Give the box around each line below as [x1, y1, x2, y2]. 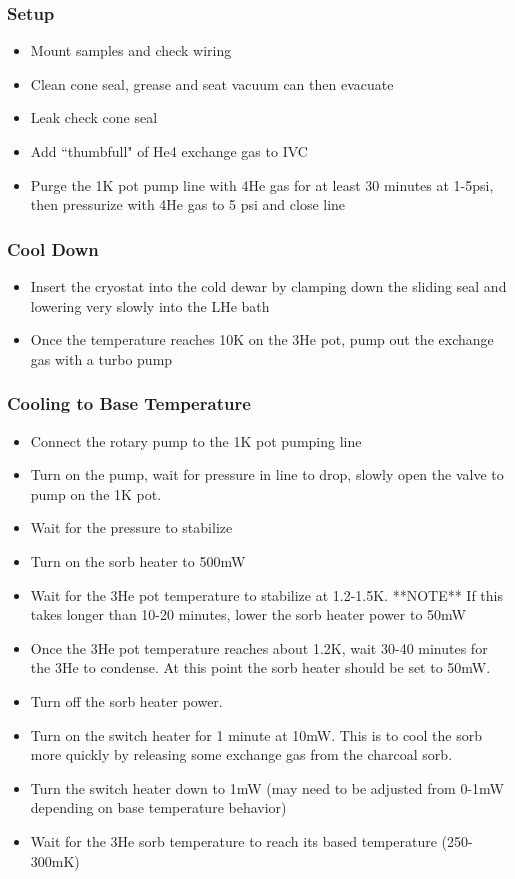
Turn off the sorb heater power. [30, 690, 223, 711]
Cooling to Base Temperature [7, 391, 251, 416]
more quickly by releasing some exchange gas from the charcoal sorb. [30, 744, 453, 765]
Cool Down [7, 236, 99, 261]
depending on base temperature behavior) [30, 797, 287, 818]
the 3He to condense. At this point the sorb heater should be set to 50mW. [30, 657, 491, 678]
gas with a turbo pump [30, 348, 173, 369]
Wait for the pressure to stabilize [30, 517, 233, 538]
